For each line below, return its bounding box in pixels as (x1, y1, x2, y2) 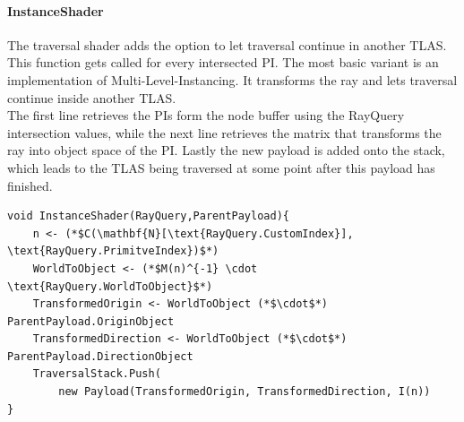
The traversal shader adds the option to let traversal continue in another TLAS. (7, 35, 447, 54)
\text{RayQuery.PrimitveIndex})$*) (7, 245, 219, 258)
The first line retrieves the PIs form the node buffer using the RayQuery (7, 106, 405, 125)
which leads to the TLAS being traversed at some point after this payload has (7, 158, 435, 177)
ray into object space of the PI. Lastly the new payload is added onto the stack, (7, 141, 445, 159)
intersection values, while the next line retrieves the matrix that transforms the (7, 123, 442, 142)
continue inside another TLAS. (7, 88, 176, 107)
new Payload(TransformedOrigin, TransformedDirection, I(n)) (58, 385, 431, 399)
